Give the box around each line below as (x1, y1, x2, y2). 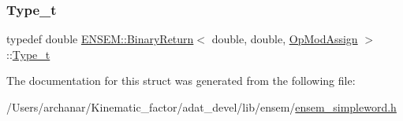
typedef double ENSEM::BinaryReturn (6, 31, 194, 47)
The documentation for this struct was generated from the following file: (6, 72, 356, 89)
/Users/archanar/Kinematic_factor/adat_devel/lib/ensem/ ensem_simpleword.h (6, 99, 397, 115)
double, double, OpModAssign (211, 31, 358, 47)
